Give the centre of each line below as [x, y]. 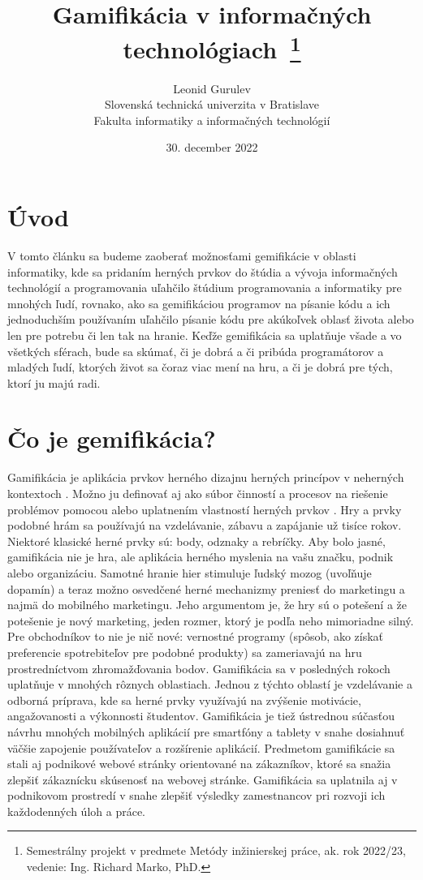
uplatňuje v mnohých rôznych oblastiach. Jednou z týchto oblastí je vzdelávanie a [210, 684]
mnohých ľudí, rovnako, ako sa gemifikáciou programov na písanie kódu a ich [199, 303]
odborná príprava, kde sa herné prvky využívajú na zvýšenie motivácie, [184, 700]
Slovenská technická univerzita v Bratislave [212, 104]
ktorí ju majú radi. [54, 382]
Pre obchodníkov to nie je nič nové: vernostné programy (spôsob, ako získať [196, 636]
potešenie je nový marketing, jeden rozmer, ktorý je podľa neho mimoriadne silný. [211, 620]
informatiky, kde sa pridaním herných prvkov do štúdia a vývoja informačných [203, 271]
